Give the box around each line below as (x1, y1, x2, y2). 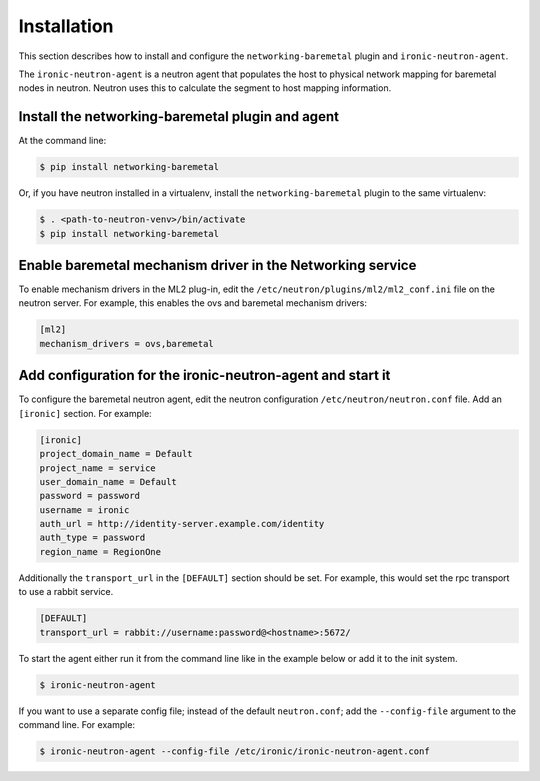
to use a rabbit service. (18, 586, 114, 598)
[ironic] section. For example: (18, 407, 152, 419)
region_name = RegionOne (39, 546, 162, 557)
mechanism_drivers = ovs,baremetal (39, 338, 214, 349)
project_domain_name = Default (39, 448, 194, 460)
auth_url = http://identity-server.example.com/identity (39, 518, 325, 530)
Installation (18, 15, 114, 37)
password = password (39, 490, 140, 502)
